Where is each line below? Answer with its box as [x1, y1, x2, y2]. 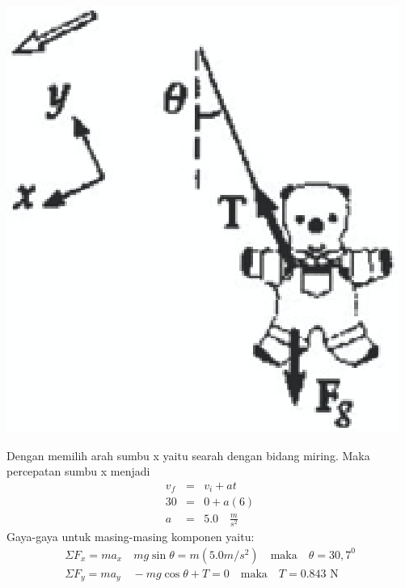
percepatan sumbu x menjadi [6, 463, 150, 480]
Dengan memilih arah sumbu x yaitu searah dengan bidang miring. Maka [6, 446, 370, 463]
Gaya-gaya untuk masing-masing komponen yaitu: [6, 527, 255, 544]
